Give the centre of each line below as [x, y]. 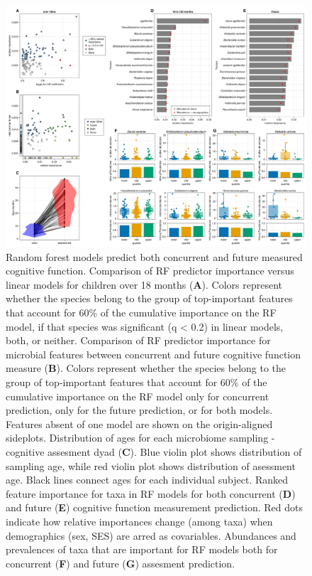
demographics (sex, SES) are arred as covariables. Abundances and [151, 535]
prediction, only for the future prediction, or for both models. [139, 410]
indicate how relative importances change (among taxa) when [139, 521]
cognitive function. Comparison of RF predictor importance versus [150, 271]
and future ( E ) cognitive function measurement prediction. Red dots [155, 507]
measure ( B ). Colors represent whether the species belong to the [146, 368]
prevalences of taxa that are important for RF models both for [142, 549]
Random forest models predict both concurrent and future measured [154, 256]
